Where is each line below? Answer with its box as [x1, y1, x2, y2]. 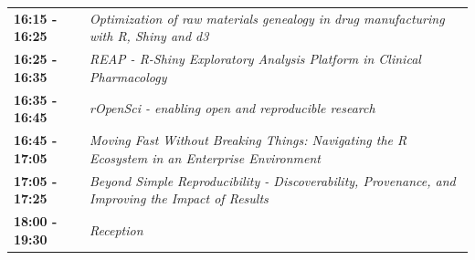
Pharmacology [90, 67, 167, 86]
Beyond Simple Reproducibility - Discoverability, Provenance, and [90, 171, 456, 190]
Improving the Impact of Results [90, 189, 269, 208]
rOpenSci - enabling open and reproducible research [90, 99, 375, 118]
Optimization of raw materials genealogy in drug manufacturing [90, 8, 445, 27]
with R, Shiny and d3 [90, 26, 209, 46]
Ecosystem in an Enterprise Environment [90, 148, 322, 167]
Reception [90, 220, 143, 239]
